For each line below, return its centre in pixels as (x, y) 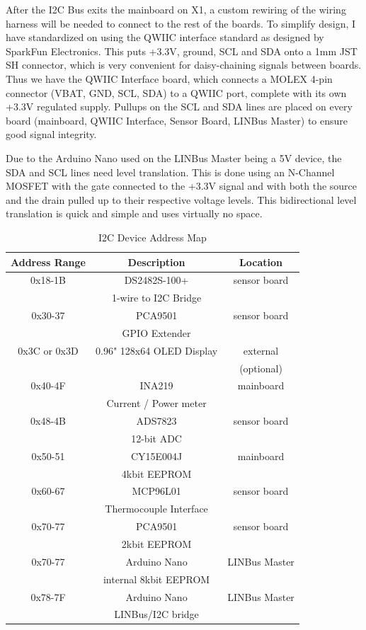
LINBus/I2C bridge (156, 614)
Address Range (48, 262)
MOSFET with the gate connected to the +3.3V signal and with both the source (182, 186)
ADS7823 (156, 421)
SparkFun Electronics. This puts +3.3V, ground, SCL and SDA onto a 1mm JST (182, 51)
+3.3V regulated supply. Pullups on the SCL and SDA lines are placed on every (179, 107)
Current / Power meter (156, 403)
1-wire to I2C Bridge (156, 298)
